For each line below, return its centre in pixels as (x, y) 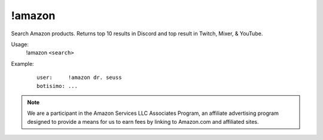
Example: (22, 63)
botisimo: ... (57, 86)
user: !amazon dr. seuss (79, 77)
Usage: (20, 44)
